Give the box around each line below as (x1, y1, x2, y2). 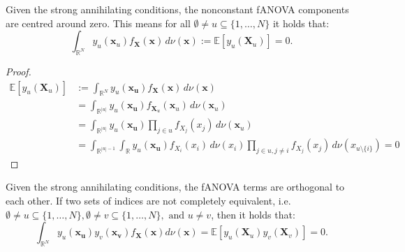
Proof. (6, 64, 31, 78)
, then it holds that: (211, 207, 295, 221)
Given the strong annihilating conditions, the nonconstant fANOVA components (6, 2, 349, 16)
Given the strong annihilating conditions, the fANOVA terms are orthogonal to (6, 179, 345, 194)
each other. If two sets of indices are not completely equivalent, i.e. (6, 193, 291, 208)
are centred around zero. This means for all (6, 15, 191, 30)
